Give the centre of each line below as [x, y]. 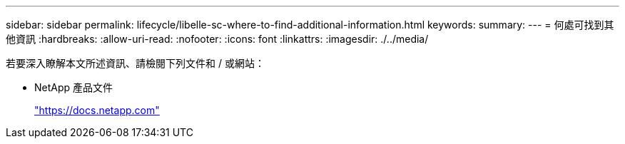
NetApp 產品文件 [74, 87]
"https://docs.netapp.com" [97, 110]
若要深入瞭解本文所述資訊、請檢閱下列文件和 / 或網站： [135, 63]
